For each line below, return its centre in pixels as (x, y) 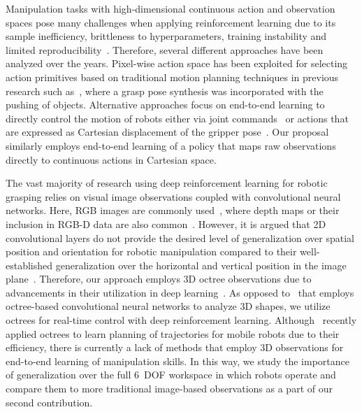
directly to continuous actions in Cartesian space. (111, 159)
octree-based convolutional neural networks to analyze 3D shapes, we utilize (168, 306)
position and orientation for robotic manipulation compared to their (151, 251)
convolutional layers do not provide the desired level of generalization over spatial (180, 237)
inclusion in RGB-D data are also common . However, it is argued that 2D (166, 223)
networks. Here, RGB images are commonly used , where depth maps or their (173, 210)
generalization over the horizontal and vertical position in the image (201, 265)
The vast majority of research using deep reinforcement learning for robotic (167, 183)
